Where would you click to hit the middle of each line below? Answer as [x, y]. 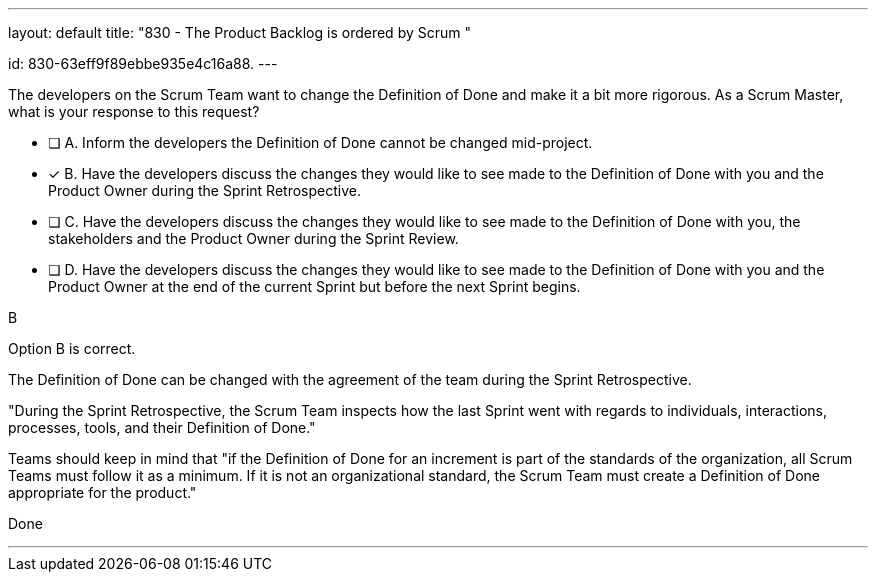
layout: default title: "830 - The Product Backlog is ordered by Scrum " [239, 32]
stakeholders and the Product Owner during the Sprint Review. [253, 238]
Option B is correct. [72, 348]
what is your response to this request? [134, 111]
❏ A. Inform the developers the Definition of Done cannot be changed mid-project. [320, 142]
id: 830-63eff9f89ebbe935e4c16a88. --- [143, 63]
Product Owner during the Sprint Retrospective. [204, 190]
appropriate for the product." [102, 492]
